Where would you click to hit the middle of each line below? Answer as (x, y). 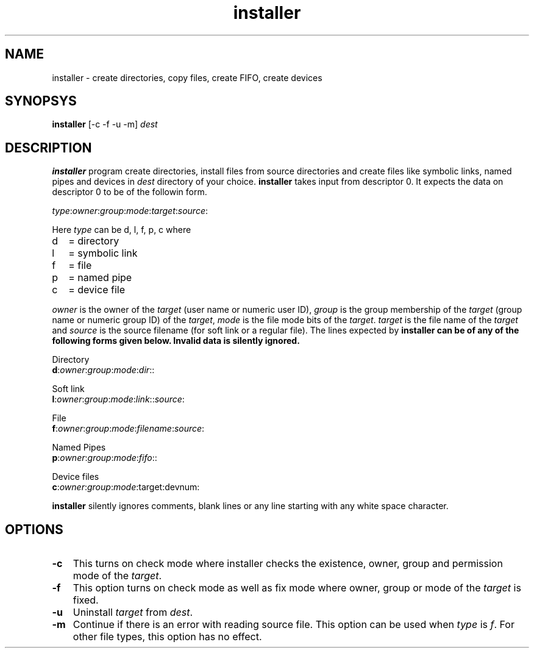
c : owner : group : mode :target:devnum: (126, 487)
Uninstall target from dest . (133, 612)
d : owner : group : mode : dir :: (103, 370)
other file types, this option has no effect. (167, 637)
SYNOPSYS (41, 101)
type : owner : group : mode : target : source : (130, 211)
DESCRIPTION (48, 148)
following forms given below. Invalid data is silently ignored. (176, 341)
